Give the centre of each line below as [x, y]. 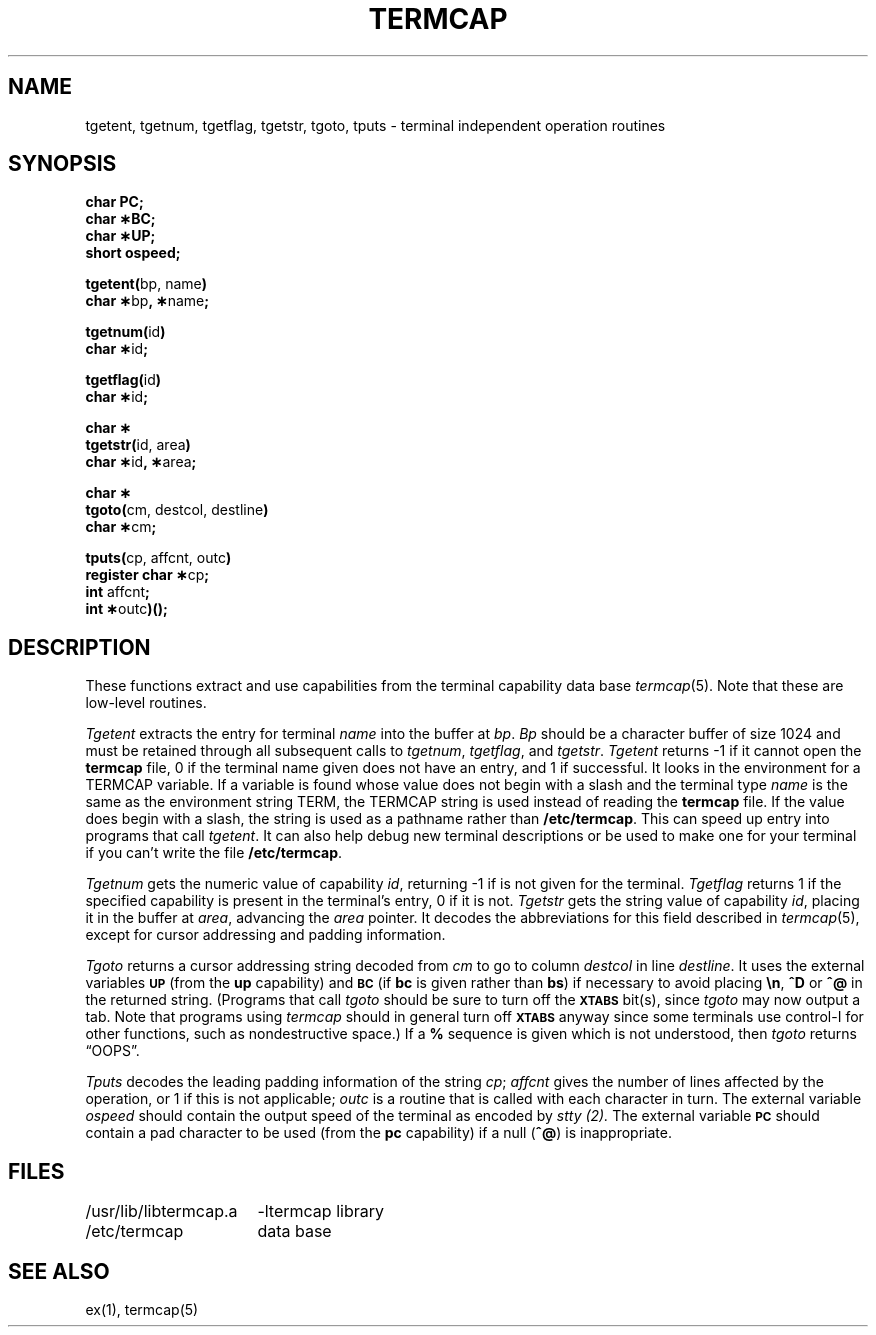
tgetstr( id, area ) [138, 445]
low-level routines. [146, 703]
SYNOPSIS [62, 164]
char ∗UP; [120, 236]
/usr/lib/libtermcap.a [161, 1211]
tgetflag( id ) [123, 380]
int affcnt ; [117, 592]
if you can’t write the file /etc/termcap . [214, 853]
